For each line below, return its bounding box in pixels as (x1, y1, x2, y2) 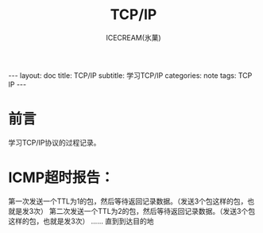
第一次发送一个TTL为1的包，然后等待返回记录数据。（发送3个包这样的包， (8, 196, 248, 206)
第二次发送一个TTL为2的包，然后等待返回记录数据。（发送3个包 (48, 206, 256, 216)
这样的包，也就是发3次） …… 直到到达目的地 (8, 216, 154, 226)
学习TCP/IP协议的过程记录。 (8, 138, 101, 147)
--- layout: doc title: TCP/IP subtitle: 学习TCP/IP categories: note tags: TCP (8, 70, 253, 80)
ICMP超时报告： (8, 169, 114, 187)
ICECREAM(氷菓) (106, 33, 161, 42)
